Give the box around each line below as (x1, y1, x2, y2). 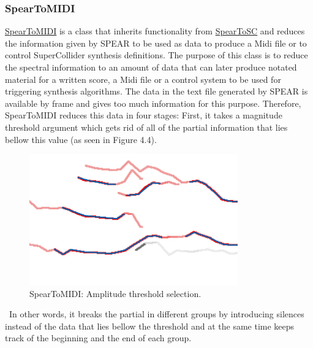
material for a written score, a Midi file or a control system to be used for (5, 72, 281, 85)
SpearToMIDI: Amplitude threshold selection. (29, 287, 202, 300)
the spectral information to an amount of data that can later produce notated (5, 61, 297, 73)
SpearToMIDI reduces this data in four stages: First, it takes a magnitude (5, 109, 282, 122)
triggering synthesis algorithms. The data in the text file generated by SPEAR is (5, 85, 308, 98)
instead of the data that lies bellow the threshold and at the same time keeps (5, 319, 295, 332)
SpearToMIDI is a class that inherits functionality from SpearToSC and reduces (5, 25, 305, 37)
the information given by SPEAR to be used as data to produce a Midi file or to (5, 36, 307, 49)
